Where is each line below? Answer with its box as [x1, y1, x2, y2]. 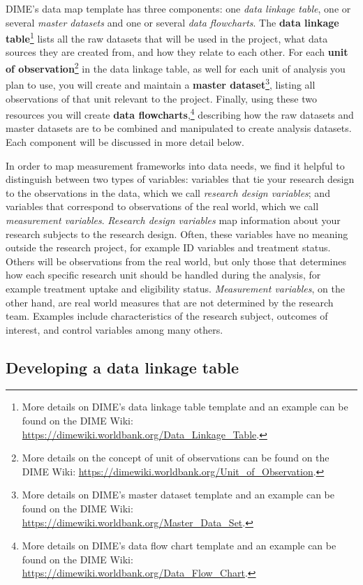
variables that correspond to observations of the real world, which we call [6, 199, 319, 214]
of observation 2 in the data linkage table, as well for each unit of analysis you [6, 59, 346, 75]
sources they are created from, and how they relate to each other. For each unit [6, 45, 348, 59]
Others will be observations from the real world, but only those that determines [6, 253, 346, 268]
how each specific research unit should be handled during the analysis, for [6, 267, 321, 282]
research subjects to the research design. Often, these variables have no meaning [6, 226, 348, 241]
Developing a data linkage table [6, 356, 239, 378]
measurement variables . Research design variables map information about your [6, 212, 341, 227]
